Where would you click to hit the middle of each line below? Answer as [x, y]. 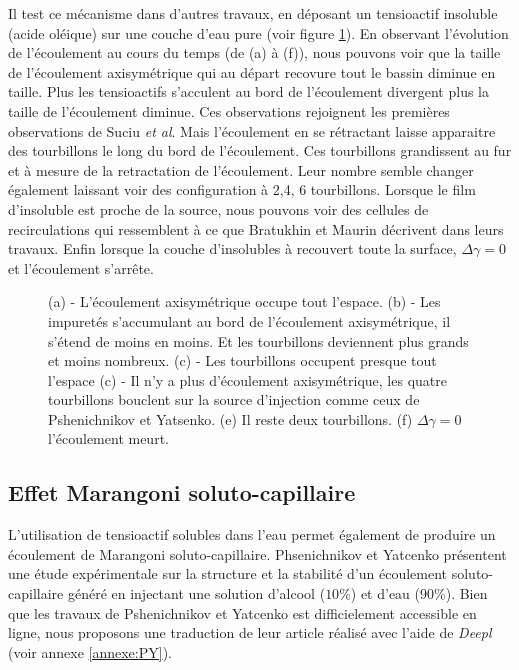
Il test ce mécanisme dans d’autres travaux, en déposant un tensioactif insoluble [253, 13]
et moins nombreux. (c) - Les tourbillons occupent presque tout [242, 360]
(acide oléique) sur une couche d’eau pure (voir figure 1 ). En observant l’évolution [258, 32]
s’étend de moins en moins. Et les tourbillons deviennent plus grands [258, 340]
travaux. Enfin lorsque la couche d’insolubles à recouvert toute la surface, [232, 248]
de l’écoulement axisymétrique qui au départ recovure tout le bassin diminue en [252, 71]
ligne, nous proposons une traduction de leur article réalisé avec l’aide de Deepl [250, 632]
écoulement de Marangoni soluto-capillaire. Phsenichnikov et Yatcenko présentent [257, 553]
